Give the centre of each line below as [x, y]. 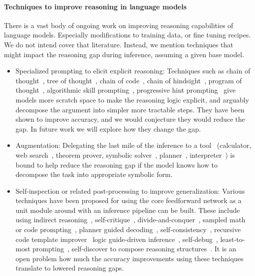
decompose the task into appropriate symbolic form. [94, 174]
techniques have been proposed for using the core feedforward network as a [128, 200]
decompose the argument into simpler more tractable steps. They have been [130, 109]
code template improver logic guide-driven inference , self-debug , [117, 239]
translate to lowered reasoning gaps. [70, 268]
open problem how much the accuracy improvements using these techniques [129, 258]
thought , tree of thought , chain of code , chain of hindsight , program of [128, 80]
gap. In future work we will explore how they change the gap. [108, 128]
